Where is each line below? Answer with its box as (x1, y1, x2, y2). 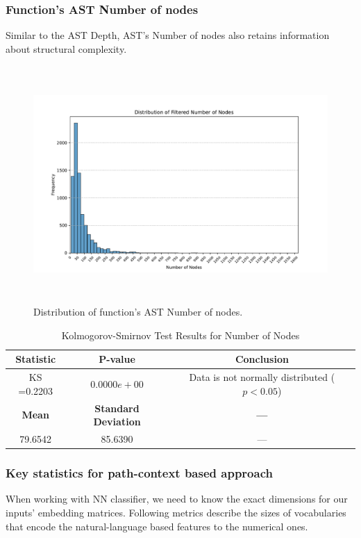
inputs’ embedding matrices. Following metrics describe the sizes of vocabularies (6, 505, 346, 519)
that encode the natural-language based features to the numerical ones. (6, 519, 308, 533)
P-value (99, 352, 135, 366)
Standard (94, 400, 140, 415)
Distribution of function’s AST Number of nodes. (33, 304, 243, 319)
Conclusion (235, 352, 289, 366)
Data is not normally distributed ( (189, 370, 335, 384)
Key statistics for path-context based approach (6, 464, 273, 482)
